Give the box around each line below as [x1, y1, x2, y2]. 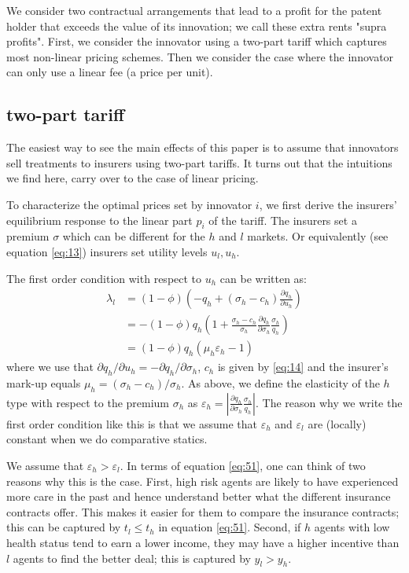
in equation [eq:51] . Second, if [158, 519, 301, 535]
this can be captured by [6, 519, 121, 535]
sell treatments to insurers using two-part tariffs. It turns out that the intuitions [6, 154, 392, 171]
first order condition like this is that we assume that [6, 415, 257, 432]
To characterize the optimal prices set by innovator [6, 196, 252, 212]
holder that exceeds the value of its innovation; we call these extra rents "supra [6, 17, 387, 34]
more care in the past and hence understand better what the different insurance [6, 488, 391, 505]
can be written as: [219, 270, 307, 286]
